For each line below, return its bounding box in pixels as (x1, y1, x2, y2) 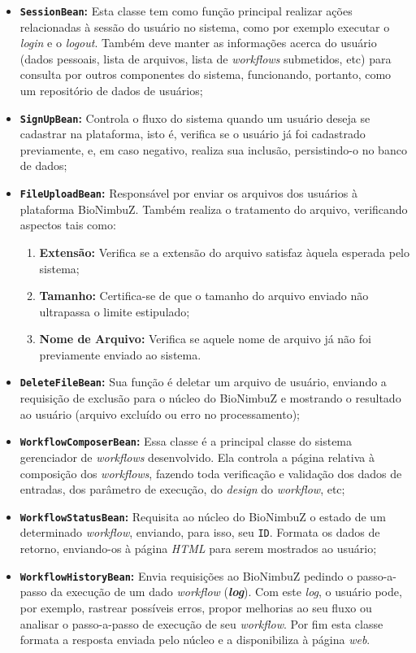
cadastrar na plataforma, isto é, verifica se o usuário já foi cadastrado (19, 125, 366, 142)
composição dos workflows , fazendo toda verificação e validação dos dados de (19, 464, 402, 481)
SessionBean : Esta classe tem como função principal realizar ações (19, 2, 353, 19)
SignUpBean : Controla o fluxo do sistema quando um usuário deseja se (19, 109, 370, 126)
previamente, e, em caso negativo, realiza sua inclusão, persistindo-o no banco (19, 141, 407, 158)
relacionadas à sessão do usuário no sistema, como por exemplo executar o (19, 18, 390, 35)
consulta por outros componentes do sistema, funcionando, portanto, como (19, 66, 392, 83)
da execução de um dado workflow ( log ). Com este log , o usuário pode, (50, 583, 402, 600)
